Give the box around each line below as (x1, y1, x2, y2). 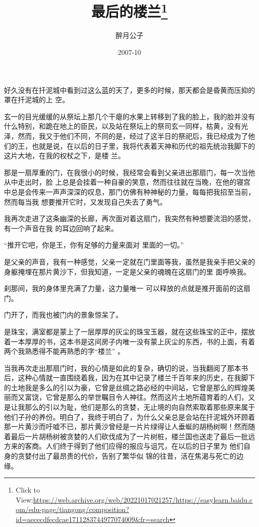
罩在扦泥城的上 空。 (4, 94, 69, 105)
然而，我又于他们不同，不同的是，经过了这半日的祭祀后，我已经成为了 (17, 131, 248, 141)
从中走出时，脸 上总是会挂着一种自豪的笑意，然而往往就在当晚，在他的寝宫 (4, 177, 251, 187)
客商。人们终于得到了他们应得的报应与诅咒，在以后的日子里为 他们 (24, 441, 244, 451)
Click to (15, 485, 40, 495)
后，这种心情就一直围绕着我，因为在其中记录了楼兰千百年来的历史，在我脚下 (4, 372, 255, 383)
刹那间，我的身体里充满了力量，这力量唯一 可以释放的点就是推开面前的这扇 (4, 283, 251, 293)
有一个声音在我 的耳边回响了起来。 (4, 223, 118, 233)
